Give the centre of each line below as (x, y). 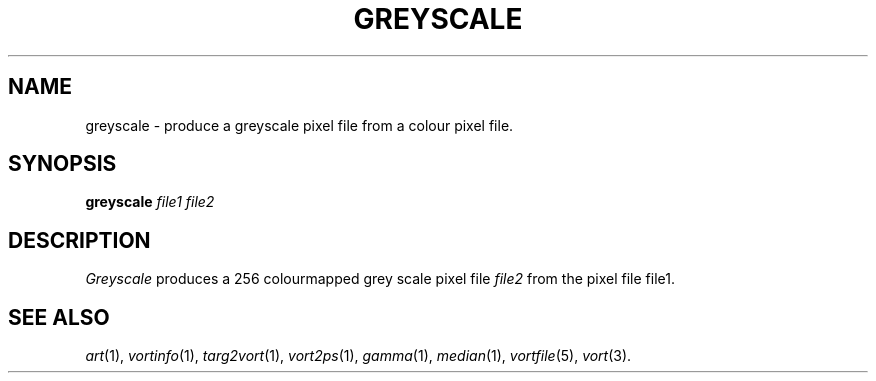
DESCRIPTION (79, 240)
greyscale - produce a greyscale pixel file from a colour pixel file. (299, 125)
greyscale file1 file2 (150, 202)
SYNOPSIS (62, 164)
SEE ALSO (59, 317)
